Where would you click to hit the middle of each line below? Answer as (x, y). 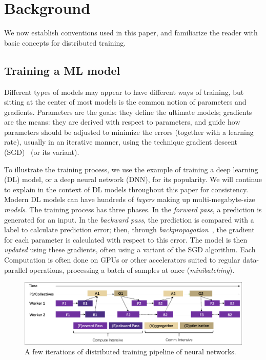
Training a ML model (62, 70)
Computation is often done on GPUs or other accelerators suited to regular (122, 260)
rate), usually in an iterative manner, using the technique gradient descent (121, 142)
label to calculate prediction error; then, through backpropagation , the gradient (129, 229)
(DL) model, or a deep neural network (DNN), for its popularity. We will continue (133, 179)
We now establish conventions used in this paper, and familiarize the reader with (131, 33)
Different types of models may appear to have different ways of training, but (124, 92)
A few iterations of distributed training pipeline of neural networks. (130, 352)
